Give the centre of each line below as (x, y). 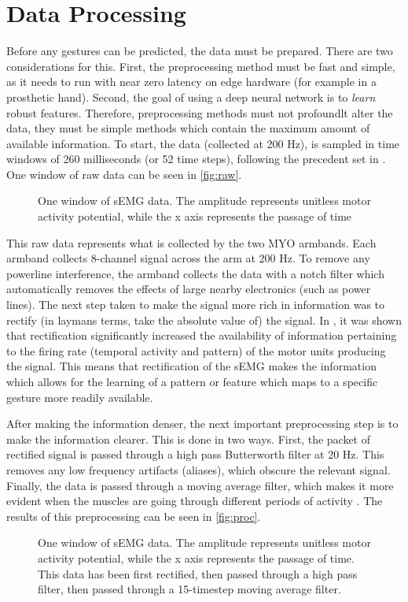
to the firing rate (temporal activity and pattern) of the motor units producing (196, 350)
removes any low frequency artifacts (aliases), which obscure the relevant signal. (198, 469)
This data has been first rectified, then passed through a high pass (198, 573)
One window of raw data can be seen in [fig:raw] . (124, 174)
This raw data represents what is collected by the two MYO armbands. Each (191, 242)
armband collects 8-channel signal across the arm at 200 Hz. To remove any (188, 258)
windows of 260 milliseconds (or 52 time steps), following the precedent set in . (196, 159)
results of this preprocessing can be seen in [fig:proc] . (134, 516)
